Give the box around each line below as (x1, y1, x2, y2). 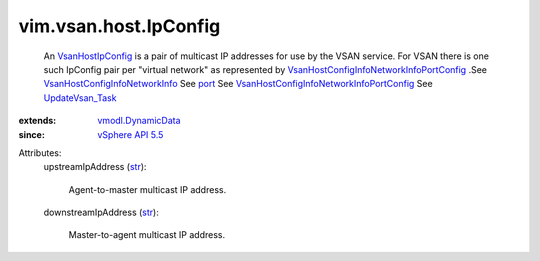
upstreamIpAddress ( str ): (43, 161, 147, 173)
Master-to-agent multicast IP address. (68, 229, 226, 241)
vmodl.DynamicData (97, 115, 181, 127)
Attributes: (18, 146, 62, 159)
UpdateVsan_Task (43, 91, 117, 104)
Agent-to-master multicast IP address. (68, 183, 227, 195)
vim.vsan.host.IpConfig (18, 15, 221, 37)
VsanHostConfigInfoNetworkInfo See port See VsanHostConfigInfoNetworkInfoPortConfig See (43, 78, 434, 90)
